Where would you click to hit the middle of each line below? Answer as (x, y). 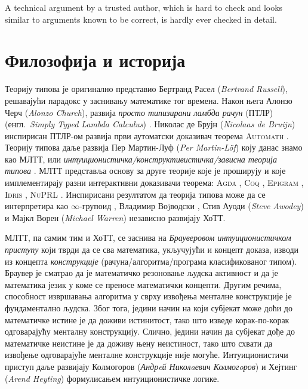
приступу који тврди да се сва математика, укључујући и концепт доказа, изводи (152, 249)
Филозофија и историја (95, 60)
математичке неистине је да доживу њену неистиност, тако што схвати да (139, 343)
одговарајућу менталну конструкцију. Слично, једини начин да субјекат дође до (150, 331)
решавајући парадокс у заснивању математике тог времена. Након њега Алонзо (149, 100)
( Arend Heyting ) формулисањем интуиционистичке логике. (112, 378)
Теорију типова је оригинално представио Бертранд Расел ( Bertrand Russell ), (146, 89)
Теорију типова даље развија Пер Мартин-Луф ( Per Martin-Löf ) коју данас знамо (154, 147)
